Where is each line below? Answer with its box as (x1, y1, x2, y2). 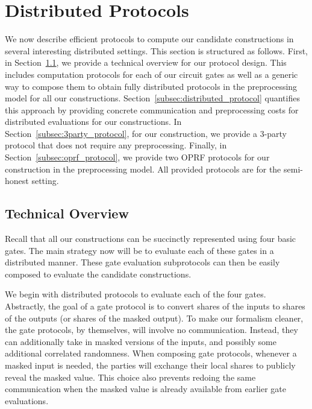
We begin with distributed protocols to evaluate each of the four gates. (5, 288, 266, 300)
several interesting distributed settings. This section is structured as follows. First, (5, 44, 308, 57)
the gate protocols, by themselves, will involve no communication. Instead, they (5, 323, 298, 336)
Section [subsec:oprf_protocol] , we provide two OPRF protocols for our (5, 151, 270, 163)
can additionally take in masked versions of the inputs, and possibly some (5, 335, 276, 347)
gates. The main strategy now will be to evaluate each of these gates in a (5, 244, 274, 256)
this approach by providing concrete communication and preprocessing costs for (5, 103, 299, 116)
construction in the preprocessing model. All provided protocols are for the (5, 162, 281, 175)
